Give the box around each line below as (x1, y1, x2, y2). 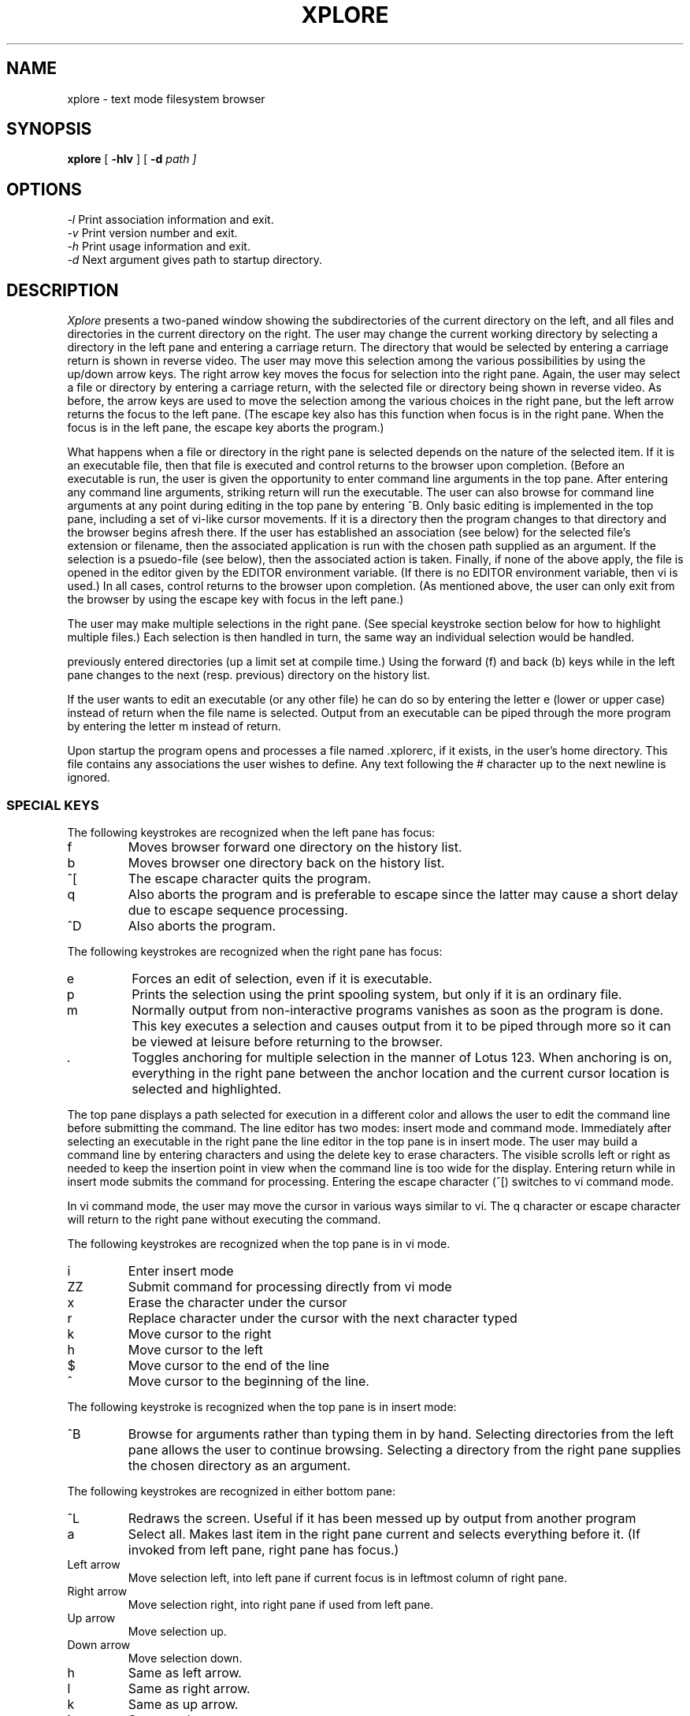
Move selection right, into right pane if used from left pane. (128, 1597, 434, 1611)
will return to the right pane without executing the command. (67, 1212, 381, 1226)
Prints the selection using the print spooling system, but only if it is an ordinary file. (132, 986, 622, 1002)
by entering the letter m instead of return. (67, 719, 281, 734)
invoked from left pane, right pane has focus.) (128, 1541, 399, 1558)
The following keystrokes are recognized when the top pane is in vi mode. (67, 1236, 451, 1250)
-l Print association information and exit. (67, 213, 274, 227)
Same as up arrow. (128, 1696, 239, 1712)
